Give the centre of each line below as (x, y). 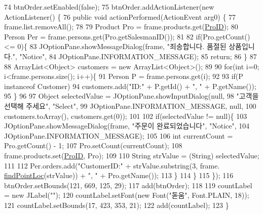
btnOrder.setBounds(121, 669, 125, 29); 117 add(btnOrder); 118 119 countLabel (128, 185)
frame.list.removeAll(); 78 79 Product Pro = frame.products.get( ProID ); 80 (121, 27)
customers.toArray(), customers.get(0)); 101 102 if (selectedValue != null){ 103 (126, 116)
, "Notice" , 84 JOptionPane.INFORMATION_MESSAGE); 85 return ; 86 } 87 (136, 56)
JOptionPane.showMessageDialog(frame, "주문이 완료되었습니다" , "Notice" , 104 (127, 126)
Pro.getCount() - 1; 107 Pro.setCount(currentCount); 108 (93, 145)
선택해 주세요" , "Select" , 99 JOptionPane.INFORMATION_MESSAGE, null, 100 (130, 105)
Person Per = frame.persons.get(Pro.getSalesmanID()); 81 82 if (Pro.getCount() (127, 36)
